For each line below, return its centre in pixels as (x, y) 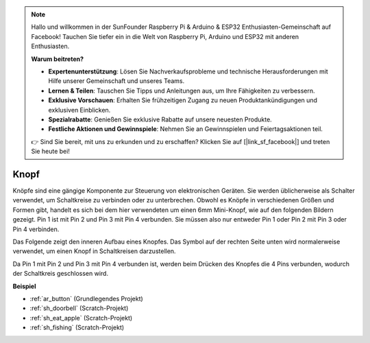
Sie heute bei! (50, 152)
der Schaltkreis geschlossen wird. (61, 274)
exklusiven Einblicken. (79, 110)
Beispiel (24, 286)
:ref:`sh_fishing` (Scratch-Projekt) (77, 328)
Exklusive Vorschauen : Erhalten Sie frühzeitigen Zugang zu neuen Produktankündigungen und (183, 100)
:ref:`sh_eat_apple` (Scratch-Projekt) (81, 318)
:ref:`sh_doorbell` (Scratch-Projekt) (79, 308)
